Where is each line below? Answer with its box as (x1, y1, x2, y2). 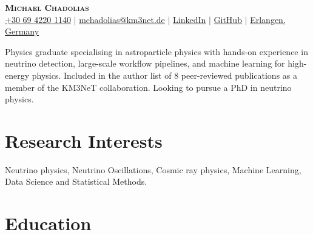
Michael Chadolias (5, 1, 89, 13)
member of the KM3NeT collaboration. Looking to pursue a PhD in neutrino (5, 81, 292, 93)
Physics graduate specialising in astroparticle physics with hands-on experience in (5, 45, 308, 58)
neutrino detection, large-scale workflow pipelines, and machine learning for (5, 57, 285, 70)
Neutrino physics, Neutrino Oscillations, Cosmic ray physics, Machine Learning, (5, 163, 301, 176)
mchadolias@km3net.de (79, 13, 165, 25)
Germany (5, 25, 39, 38)
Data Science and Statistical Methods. (5, 175, 147, 188)
